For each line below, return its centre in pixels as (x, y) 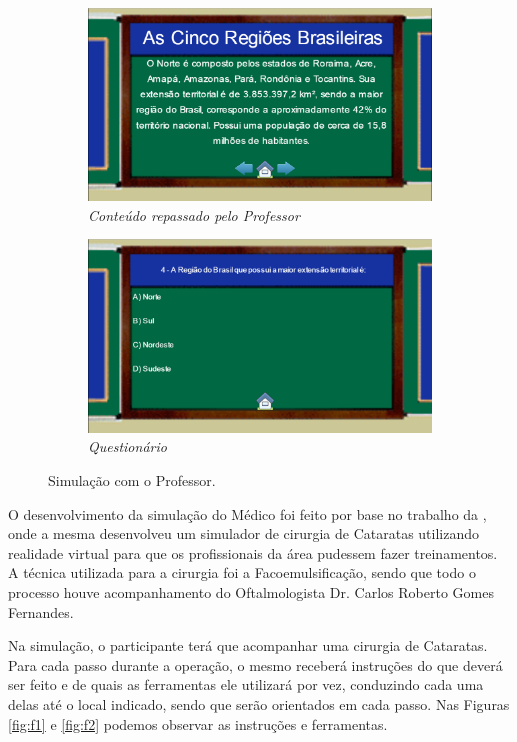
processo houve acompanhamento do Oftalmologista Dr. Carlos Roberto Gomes (251, 592)
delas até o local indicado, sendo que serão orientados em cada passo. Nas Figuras (259, 703)
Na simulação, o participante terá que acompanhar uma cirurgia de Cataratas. (248, 645)
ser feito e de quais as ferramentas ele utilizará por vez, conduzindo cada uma (246, 684)
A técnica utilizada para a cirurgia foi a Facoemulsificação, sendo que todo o (242, 572)
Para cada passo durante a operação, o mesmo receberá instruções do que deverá (255, 664)
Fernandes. (41, 611)
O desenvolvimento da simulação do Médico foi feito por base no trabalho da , (247, 513)
